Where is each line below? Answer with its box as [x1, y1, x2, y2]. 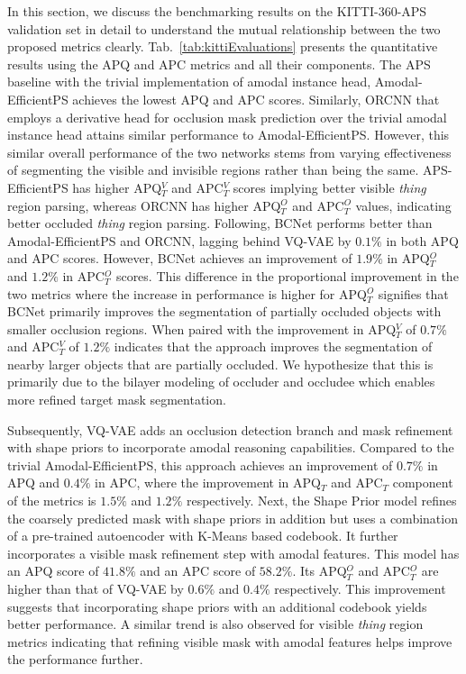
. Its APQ [292, 561, 347, 580]
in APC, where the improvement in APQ [95, 473, 321, 492]
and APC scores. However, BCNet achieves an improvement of [7, 249, 352, 268]
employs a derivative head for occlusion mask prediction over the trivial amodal [7, 107, 447, 126]
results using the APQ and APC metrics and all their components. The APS [7, 54, 431, 73]
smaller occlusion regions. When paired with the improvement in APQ [7, 319, 397, 338]
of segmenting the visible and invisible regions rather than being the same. [7, 160, 419, 179]
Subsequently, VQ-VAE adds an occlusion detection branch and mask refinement [7, 420, 453, 439]
